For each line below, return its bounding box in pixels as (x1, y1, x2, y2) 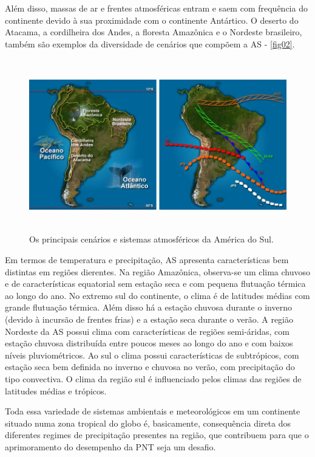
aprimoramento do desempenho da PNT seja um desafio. (5, 440, 216, 453)
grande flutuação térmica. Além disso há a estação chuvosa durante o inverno (5, 301, 292, 314)
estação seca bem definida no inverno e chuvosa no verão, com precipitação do (5, 360, 295, 373)
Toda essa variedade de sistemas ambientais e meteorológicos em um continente (5, 405, 300, 417)
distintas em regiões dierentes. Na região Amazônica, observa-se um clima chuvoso (5, 265, 311, 278)
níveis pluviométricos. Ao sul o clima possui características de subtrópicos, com (5, 348, 299, 361)
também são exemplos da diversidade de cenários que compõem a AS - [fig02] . (5, 37, 295, 50)
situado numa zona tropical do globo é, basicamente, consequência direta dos (5, 416, 291, 429)
